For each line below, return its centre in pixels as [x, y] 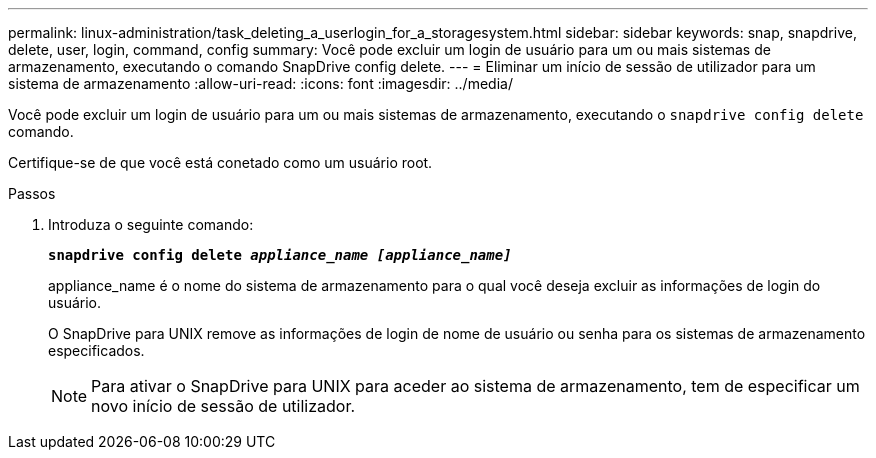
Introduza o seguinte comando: [151, 224]
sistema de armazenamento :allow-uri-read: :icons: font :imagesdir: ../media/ [260, 83]
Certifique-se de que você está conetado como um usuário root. [220, 162]
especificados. [96, 350]
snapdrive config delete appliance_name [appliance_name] [280, 255]
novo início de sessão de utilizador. [223, 406]
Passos [32, 193]
